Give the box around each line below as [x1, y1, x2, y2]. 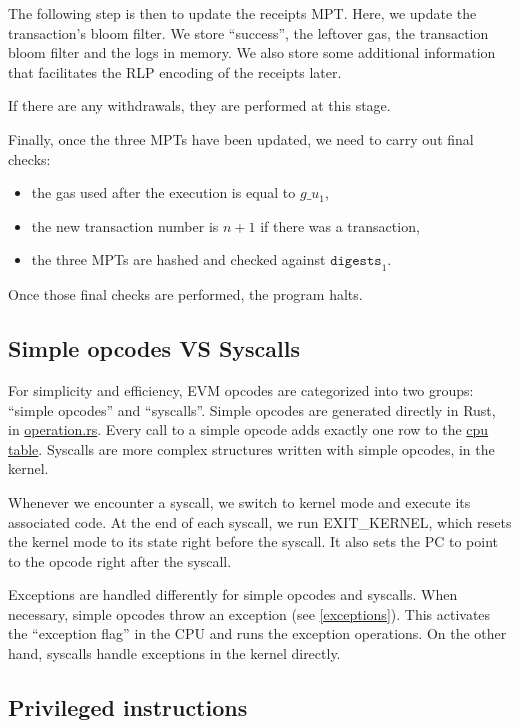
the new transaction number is [31, 215, 219, 236]
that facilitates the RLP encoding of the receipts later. [8, 61, 342, 82]
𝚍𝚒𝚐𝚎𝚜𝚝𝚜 [330, 254, 382, 269]
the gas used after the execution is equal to [31, 182, 296, 203]
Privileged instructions [8, 692, 248, 723]
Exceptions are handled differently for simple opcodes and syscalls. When [8, 584, 458, 605]
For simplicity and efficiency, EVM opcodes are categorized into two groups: [8, 379, 474, 400]
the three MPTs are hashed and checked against [31, 249, 326, 270]
